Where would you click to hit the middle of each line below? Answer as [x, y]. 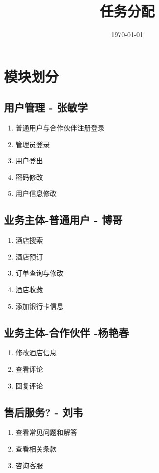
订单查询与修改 [39, 273]
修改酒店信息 [36, 353]
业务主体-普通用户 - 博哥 [63, 220]
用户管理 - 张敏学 [46, 107]
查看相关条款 [36, 449]
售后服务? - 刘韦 [44, 412]
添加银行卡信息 [39, 306]
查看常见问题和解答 [46, 432]
